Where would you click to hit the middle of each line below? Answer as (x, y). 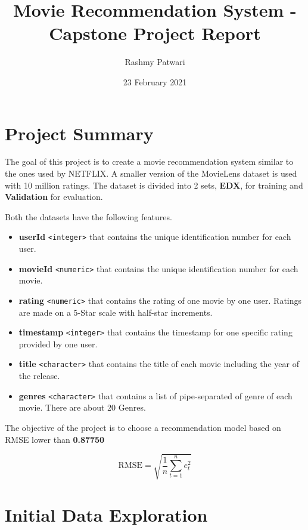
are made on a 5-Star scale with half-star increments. (116, 312)
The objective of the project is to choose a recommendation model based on (143, 427)
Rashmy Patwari (155, 62)
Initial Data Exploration (106, 514)
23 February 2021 (155, 81)
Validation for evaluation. (54, 197)
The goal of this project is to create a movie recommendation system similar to (149, 161)
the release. (39, 376)
